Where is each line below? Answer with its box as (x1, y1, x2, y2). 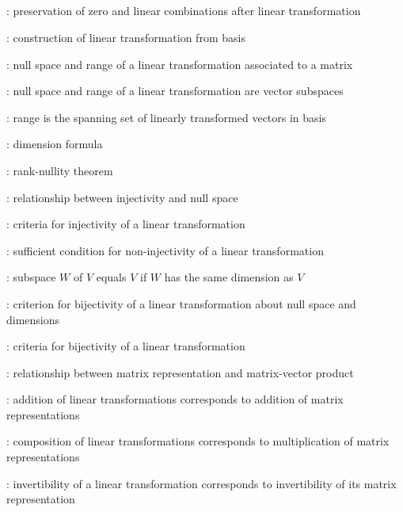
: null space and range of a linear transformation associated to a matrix (6, 55, 353, 72)
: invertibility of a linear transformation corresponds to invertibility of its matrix (6, 475, 397, 491)
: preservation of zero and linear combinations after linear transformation (6, 2, 361, 19)
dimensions (6, 311, 60, 327)
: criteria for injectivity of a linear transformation (6, 216, 245, 232)
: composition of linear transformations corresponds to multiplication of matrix (6, 433, 390, 449)
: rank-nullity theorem (6, 162, 113, 178)
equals (96, 269, 127, 285)
